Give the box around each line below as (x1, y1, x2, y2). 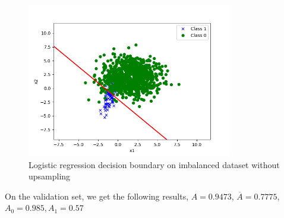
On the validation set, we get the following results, (5, 189, 189, 202)
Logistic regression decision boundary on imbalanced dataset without (29, 158, 280, 170)
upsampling (29, 170, 71, 182)
